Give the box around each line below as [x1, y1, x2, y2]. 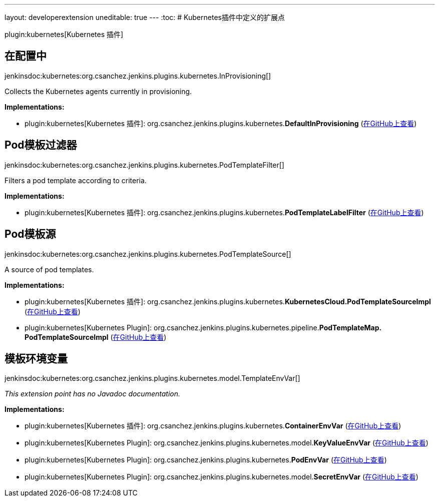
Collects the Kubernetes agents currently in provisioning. [5, 87, 192, 96]
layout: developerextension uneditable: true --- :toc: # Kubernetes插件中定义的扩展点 [5, 13, 285, 22]
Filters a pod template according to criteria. [5, 176, 147, 185]
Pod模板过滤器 [5, 139, 77, 152]
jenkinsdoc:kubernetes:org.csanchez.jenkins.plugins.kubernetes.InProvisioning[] [5, 71, 271, 80]
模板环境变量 [5, 352, 68, 365]
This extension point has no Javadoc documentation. [5, 389, 181, 398]
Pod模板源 [5, 228, 56, 241]
